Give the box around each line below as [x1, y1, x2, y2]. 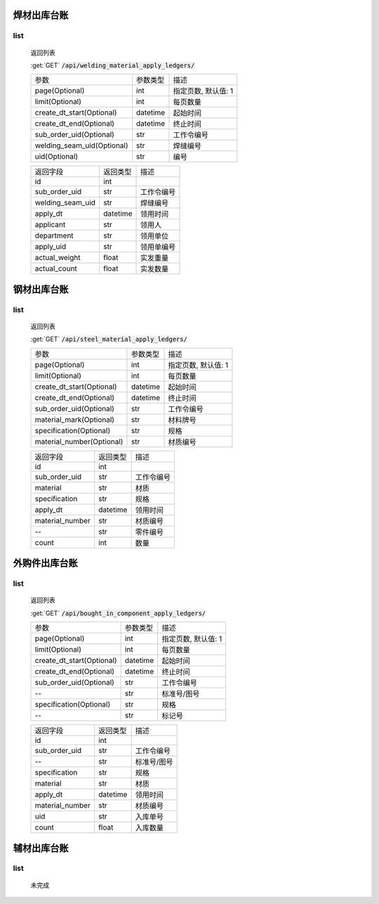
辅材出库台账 [13, 842, 69, 854]
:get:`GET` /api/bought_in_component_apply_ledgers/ [30, 609, 206, 617]
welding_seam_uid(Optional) [34, 141, 129, 150]
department [34, 231, 74, 240]
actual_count [34, 264, 77, 273]
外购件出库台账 [13, 557, 78, 569]
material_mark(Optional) [34, 415, 115, 425]
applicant [34, 220, 66, 230]
